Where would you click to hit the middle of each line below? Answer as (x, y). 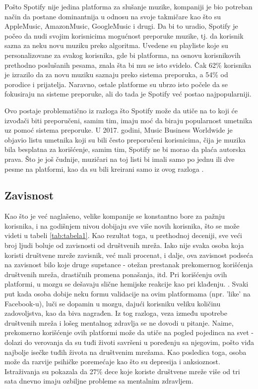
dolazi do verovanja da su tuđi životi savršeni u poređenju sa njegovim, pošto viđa (129, 342)
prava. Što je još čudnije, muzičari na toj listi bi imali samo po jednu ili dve (120, 159)
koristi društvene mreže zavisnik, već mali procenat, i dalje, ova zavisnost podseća (129, 255)
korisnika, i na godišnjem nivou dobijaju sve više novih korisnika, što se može (122, 225)
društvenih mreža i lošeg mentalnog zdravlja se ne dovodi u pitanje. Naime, (119, 322)
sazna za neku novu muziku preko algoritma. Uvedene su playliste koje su (116, 45)
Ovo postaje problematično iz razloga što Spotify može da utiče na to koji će (121, 110)
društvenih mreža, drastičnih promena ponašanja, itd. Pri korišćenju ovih (116, 274)
